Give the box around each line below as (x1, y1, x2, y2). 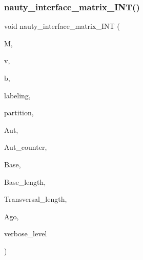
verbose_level (4, 228, 47, 239)
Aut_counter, (4, 142, 47, 152)
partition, (4, 107, 34, 118)
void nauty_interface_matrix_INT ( (4, 21, 120, 31)
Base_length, (4, 176, 46, 187)
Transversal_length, (4, 194, 67, 204)
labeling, (4, 90, 31, 100)
